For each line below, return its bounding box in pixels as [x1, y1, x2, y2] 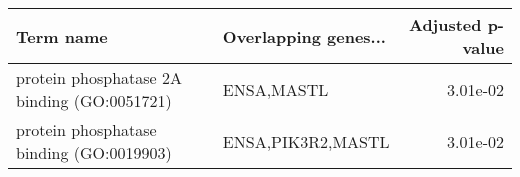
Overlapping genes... [222, 24, 386, 48]
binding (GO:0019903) [16, 141, 172, 164]
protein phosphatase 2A [16, 66, 183, 89]
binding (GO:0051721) [16, 89, 172, 112]
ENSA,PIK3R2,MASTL [222, 129, 390, 153]
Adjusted [408, 13, 482, 36]
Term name [16, 24, 108, 48]
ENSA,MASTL [222, 77, 329, 101]
